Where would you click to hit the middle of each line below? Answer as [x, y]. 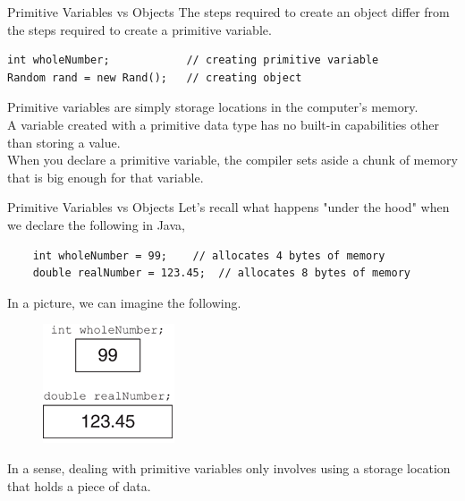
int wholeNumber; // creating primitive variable [193, 60]
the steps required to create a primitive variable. [139, 29]
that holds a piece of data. [79, 485]
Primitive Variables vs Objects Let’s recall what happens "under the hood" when [228, 207]
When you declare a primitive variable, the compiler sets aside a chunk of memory [232, 160]
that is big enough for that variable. [106, 177]
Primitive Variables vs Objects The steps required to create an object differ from [228, 12]
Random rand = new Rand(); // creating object [155, 77]
